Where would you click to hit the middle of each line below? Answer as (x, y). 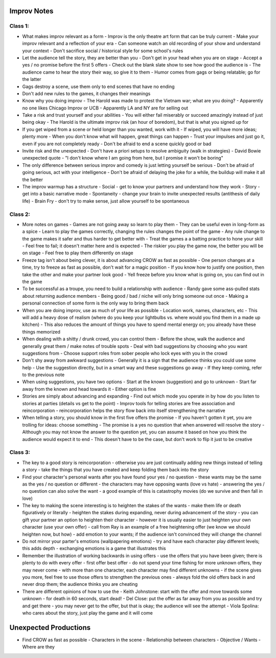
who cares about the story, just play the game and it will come (87, 613)
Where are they (38, 647)
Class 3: (20, 452)
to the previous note (43, 375)
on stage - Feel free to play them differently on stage (78, 253)
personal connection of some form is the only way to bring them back (96, 303)
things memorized (41, 332)
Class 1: (19, 26)
